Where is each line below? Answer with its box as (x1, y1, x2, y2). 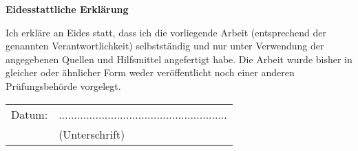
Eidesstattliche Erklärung (6, 2, 129, 16)
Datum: (11, 106, 48, 122)
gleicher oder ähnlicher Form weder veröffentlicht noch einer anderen (6, 65, 295, 80)
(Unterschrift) (59, 126, 125, 142)
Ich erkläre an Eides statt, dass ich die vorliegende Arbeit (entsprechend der (6, 25, 326, 39)
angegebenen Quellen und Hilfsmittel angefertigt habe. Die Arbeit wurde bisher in (6, 51, 352, 66)
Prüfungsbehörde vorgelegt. (6, 78, 121, 93)
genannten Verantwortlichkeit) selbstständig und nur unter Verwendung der (6, 38, 324, 53)
